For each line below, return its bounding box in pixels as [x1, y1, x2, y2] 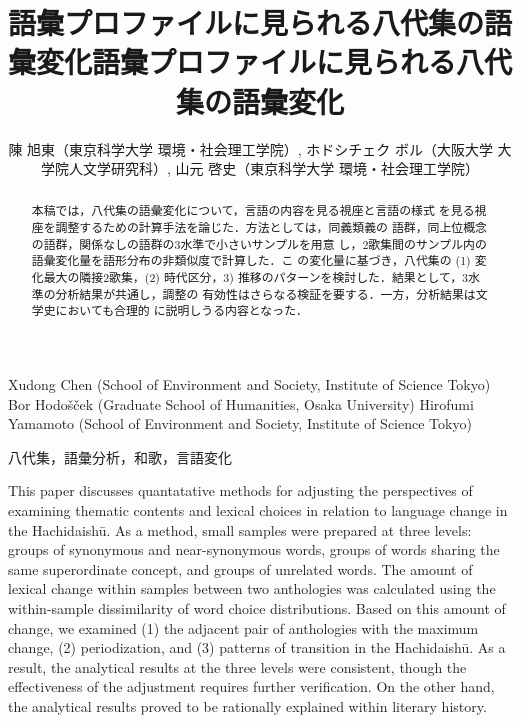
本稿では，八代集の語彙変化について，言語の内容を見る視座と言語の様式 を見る [31, 202, 475, 219]
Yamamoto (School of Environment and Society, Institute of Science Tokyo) [8, 413, 472, 434]
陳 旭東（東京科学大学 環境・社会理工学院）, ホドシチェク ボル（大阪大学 [8, 138, 493, 159]
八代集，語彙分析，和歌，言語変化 [8, 446, 232, 467]
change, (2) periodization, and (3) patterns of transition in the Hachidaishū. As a [8, 637, 506, 658]
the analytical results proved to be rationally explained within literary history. [8, 695, 487, 716]
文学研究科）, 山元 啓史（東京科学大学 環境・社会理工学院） [83, 158, 479, 179]
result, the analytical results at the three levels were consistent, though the [8, 656, 467, 677]
